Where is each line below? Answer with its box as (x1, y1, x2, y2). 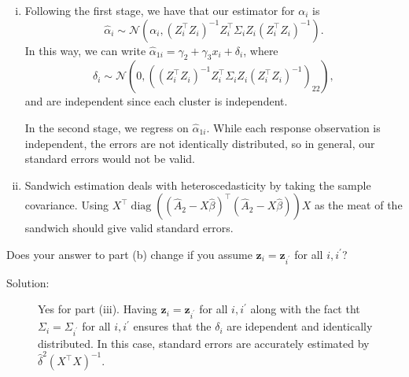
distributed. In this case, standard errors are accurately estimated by (38, 334, 370, 351)
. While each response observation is (206, 119, 381, 135)
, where (243, 42, 278, 58)
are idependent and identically (227, 318, 373, 334)
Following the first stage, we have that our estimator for (24, 2, 295, 18)
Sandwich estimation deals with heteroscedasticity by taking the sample (24, 176, 371, 193)
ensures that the (133, 318, 212, 334)
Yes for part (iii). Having (38, 301, 157, 317)
